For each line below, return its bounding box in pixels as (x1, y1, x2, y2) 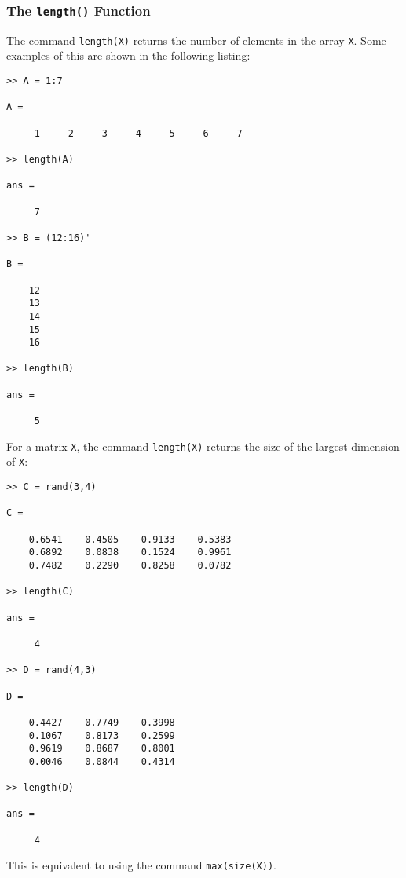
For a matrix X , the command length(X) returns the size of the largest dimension (6, 437, 400, 454)
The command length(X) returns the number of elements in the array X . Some (6, 31, 386, 48)
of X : (6, 453, 28, 470)
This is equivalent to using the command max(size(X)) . (6, 857, 276, 873)
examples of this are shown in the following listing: (6, 47, 251, 64)
